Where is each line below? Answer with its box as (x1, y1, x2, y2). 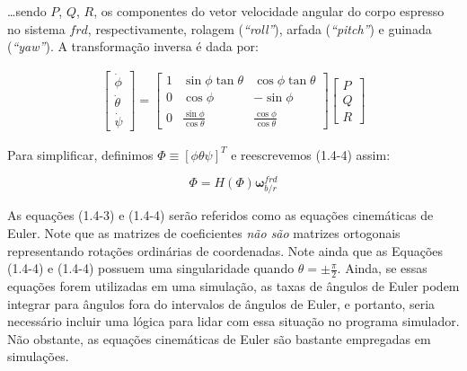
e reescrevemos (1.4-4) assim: (231, 145, 391, 163)
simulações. (7, 347, 69, 366)
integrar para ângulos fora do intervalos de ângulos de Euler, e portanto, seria (7, 294, 436, 313)
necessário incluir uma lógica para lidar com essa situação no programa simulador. (7, 312, 460, 331)
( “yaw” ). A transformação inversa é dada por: (7, 37, 259, 56)
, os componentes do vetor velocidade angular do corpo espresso (93, 2, 445, 20)
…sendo (7, 2, 47, 20)
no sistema (7, 19, 66, 38)
